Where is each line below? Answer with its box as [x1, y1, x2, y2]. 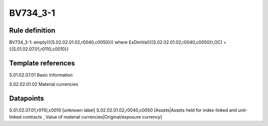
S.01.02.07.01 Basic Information [9, 72, 73, 78]
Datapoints [9, 94, 44, 102]
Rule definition [9, 26, 56, 35]
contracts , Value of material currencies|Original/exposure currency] [22, 114, 162, 120]
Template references [9, 59, 75, 68]
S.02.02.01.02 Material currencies [9, 81, 78, 87]
